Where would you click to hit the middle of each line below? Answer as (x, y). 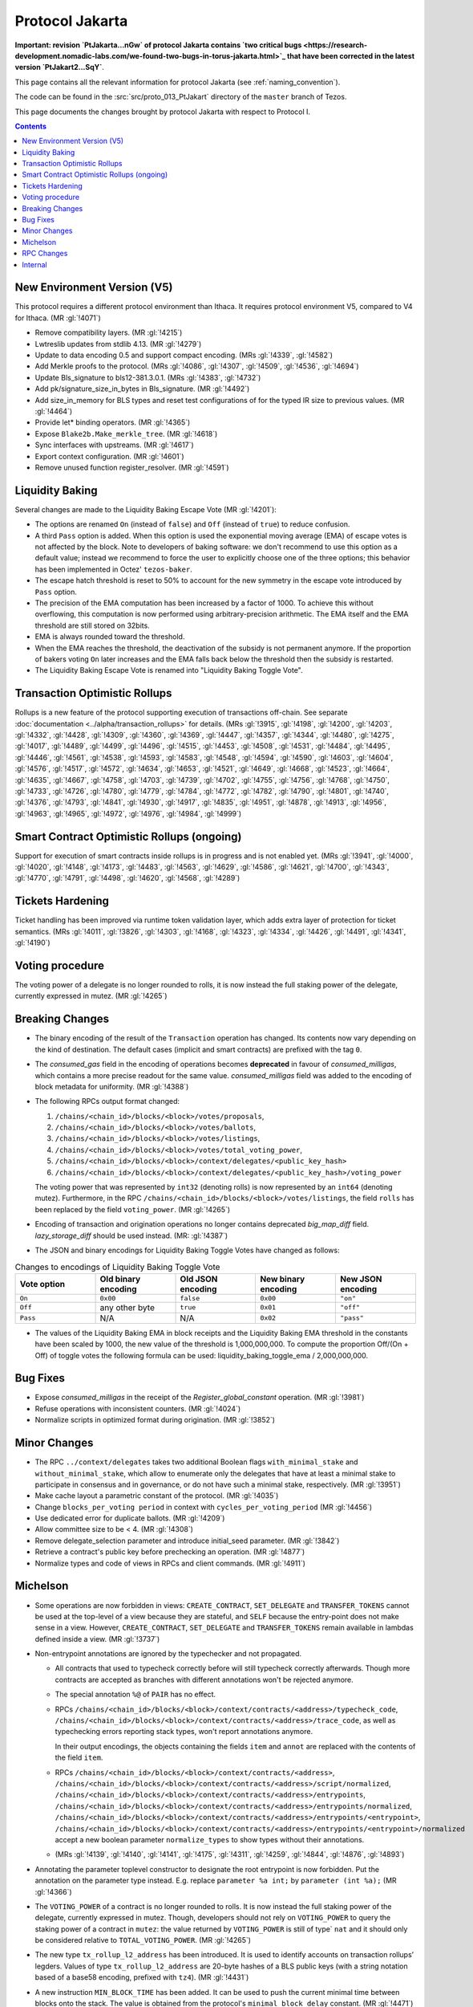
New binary (283, 1279)
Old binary (120, 1279)
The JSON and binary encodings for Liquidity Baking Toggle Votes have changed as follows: (187, 1250)
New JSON (361, 1279)
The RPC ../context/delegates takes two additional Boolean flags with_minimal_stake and (196, 1462)
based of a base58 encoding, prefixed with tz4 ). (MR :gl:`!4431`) (142, 1977)
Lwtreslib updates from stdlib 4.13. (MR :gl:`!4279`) (118, 344)
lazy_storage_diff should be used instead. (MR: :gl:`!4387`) (131, 1236)
